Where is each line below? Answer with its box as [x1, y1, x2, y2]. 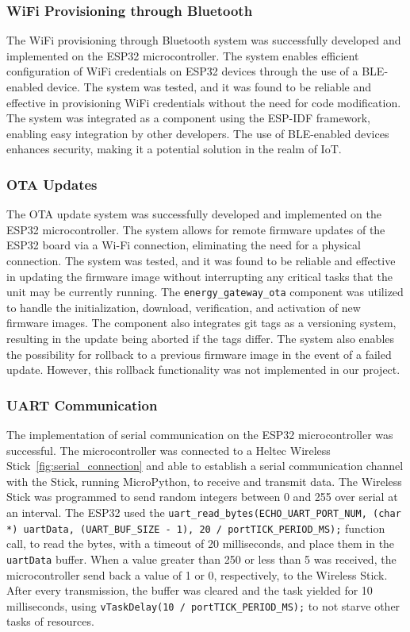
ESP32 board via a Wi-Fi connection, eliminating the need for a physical [6, 237, 361, 253]
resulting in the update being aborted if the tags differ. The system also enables [6, 330, 395, 346]
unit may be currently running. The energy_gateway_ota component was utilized [6, 283, 404, 300]
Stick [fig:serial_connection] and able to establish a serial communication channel [6, 457, 404, 474]
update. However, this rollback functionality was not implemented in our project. [6, 361, 400, 378]
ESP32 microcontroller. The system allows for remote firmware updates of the [6, 221, 385, 237]
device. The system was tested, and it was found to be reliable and [47, 79, 372, 94]
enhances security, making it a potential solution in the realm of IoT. [6, 141, 342, 157]
